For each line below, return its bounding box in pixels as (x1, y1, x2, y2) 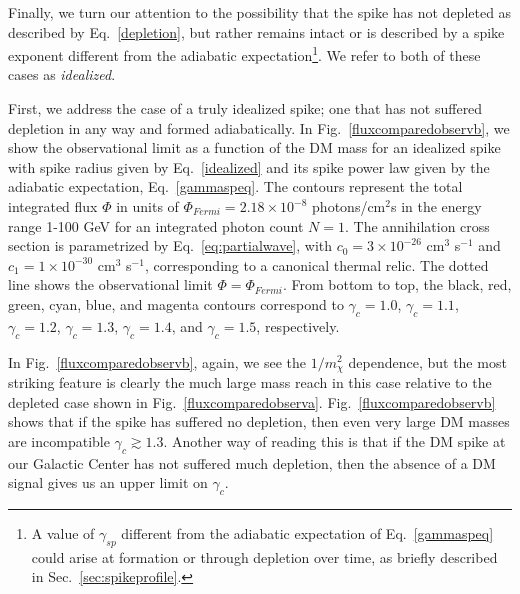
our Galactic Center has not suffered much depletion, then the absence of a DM (8, 452, 496, 473)
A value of (31, 522, 95, 543)
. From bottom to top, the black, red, (282, 274, 512, 295)
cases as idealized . (8, 64, 116, 85)
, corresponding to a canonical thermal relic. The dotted (144, 254, 489, 275)
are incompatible (8, 430, 110, 451)
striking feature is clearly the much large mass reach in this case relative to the (8, 372, 492, 393)
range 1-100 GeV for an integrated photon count (8, 215, 304, 236)
